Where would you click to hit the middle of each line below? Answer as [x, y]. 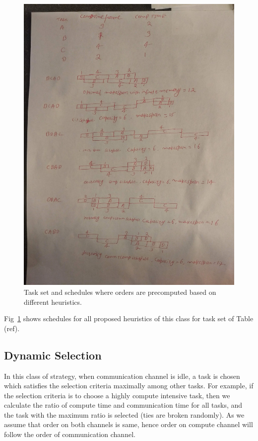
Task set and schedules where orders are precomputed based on [120, 292]
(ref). [12, 328]
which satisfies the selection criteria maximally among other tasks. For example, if [129, 386]
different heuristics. [53, 302]
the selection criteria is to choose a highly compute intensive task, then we [117, 395]
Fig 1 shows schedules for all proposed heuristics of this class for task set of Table [129, 318]
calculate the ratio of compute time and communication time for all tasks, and [123, 405]
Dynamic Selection [53, 355]
